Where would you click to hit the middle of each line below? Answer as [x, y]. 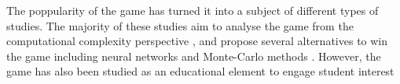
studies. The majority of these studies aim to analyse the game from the [180, 25]
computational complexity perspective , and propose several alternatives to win [197, 41]
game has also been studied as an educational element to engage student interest [200, 71]
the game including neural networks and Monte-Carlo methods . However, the [194, 56]
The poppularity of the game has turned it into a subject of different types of [193, 10]
